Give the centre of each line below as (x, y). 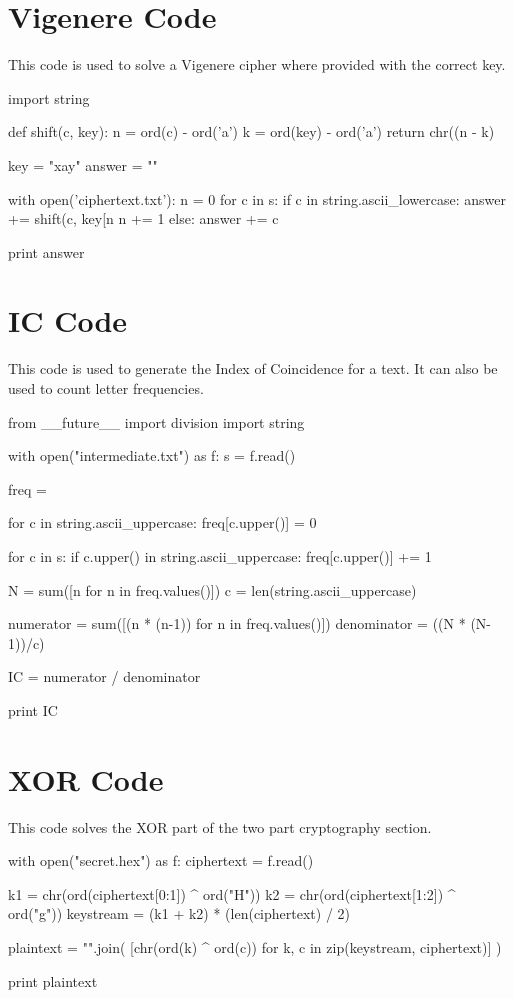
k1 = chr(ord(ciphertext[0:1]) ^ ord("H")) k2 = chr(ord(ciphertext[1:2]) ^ (232, 893)
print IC (33, 709)
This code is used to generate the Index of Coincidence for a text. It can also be (253, 368)
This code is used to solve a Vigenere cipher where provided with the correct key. (257, 64)
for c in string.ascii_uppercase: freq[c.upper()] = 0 (162, 522)
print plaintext (53, 980)
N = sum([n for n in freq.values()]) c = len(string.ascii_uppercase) (212, 589)
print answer (46, 251)
